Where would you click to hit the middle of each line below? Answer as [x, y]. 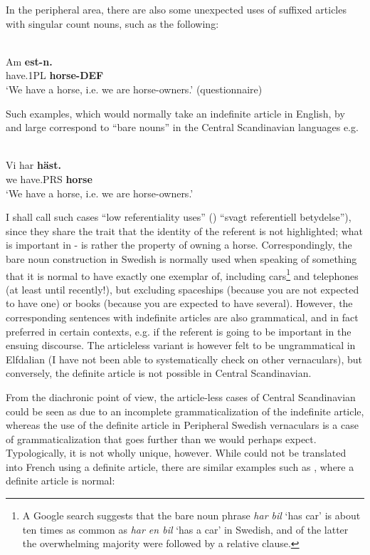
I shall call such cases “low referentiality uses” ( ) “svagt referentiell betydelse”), [179, 217]
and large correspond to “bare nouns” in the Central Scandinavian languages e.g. [182, 127]
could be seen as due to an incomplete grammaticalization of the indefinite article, [185, 411]
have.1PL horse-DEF [55, 75]
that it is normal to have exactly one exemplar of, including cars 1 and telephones [182, 274]
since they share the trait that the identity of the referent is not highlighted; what [185, 230]
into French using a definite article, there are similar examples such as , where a [180, 466]
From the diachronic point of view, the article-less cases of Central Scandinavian [181, 396]
